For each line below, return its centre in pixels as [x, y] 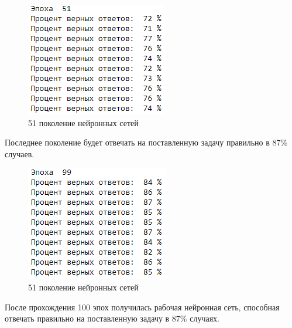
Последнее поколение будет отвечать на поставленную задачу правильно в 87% [146, 142]
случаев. [20, 153]
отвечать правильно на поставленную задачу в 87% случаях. [112, 318]
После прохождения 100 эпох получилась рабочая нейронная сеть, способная [142, 307]
